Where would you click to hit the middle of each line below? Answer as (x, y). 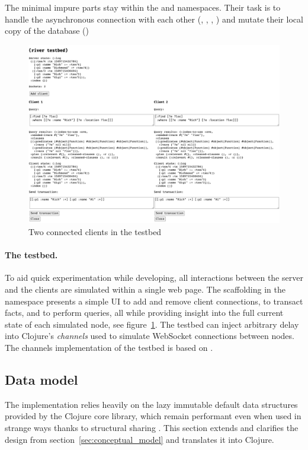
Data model (41, 379)
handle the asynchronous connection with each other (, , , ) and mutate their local (154, 19)
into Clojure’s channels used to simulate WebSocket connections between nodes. (150, 336)
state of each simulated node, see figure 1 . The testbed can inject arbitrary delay (152, 324)
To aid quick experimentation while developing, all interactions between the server (154, 278)
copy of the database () (47, 31)
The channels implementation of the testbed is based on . (109, 347)
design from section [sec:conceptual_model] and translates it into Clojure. (139, 439)
